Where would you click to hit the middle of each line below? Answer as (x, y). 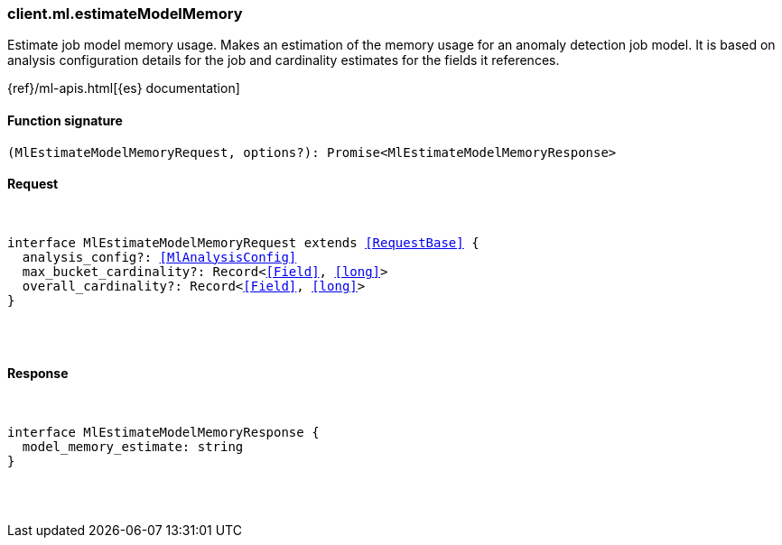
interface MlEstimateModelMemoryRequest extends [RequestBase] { (243, 242)
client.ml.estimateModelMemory (125, 14)
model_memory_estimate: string (133, 447)
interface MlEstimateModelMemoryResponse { (163, 433)
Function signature (65, 120)
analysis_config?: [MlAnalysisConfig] (159, 257)
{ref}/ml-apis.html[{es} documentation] (124, 88)
